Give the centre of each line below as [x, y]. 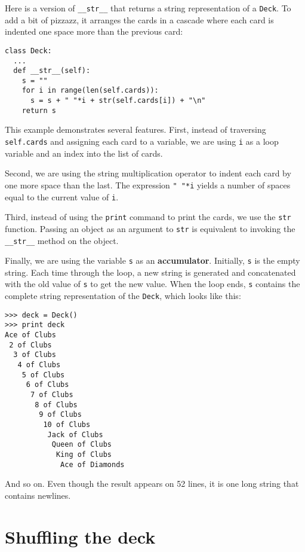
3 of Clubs [35, 355]
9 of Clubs [60, 415]
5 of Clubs [43, 375]
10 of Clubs [67, 424]
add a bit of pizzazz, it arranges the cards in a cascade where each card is [139, 19]
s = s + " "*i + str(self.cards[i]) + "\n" [118, 101]
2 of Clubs [30, 345]
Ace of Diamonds [93, 464]
